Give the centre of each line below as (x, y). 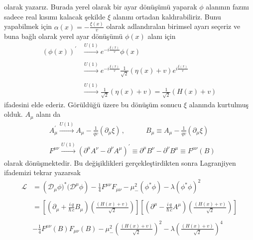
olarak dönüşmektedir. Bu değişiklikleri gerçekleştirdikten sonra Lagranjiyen (120, 162)
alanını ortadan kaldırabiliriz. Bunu (167, 16)
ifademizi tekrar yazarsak (42, 172)
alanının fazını (228, 6)
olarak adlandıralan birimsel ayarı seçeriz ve (173, 26)
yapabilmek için (28, 26)
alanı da (48, 114)
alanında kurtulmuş (219, 104)
